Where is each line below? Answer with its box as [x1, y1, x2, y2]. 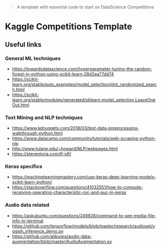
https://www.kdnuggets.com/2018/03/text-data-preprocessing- [12, 125, 139, 131]
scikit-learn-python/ [12, 179, 52, 185]
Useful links [5, 40, 42, 49]
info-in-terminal [12, 218, 44, 224]
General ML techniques [5, 55, 61, 62]
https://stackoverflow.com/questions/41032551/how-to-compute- [12, 184, 144, 190]
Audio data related [5, 201, 50, 208]
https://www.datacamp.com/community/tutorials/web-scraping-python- [12, 135, 156, 141]
